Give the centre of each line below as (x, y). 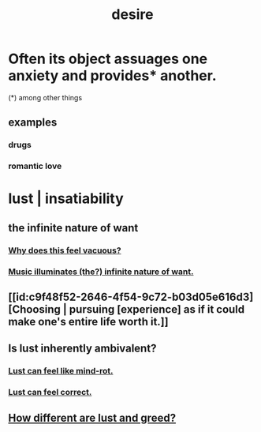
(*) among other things (45, 97)
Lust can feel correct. (50, 393)
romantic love (35, 166)
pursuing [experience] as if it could (157, 309)
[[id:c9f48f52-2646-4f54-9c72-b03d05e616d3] (131, 297)
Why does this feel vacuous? (65, 250)
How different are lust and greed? (92, 417)
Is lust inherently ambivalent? (82, 349)
